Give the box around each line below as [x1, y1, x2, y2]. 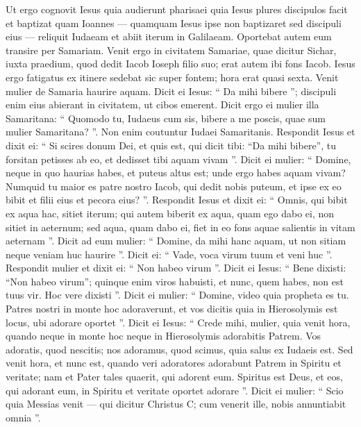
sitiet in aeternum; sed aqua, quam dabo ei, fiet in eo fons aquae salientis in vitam [6, 219, 355, 234]
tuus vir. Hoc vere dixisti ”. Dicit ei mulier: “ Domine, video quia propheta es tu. [6, 287, 349, 302]
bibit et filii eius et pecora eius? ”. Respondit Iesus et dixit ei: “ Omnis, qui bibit [6, 192, 348, 207]
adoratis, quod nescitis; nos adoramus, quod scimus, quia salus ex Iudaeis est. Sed [6, 342, 353, 356]
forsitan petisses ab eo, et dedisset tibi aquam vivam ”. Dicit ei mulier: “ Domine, [6, 151, 351, 166]
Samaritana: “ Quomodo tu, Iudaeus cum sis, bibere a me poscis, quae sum [6, 110, 326, 125]
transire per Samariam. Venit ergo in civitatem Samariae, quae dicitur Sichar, [6, 42, 337, 57]
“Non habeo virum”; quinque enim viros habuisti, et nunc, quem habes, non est [6, 274, 344, 288]
